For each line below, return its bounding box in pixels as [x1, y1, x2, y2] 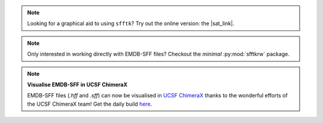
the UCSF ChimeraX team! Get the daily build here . [27, 100, 153, 107]
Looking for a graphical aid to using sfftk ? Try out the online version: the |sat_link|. [27, 20, 234, 27]
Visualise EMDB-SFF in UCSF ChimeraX [27, 81, 128, 88]
